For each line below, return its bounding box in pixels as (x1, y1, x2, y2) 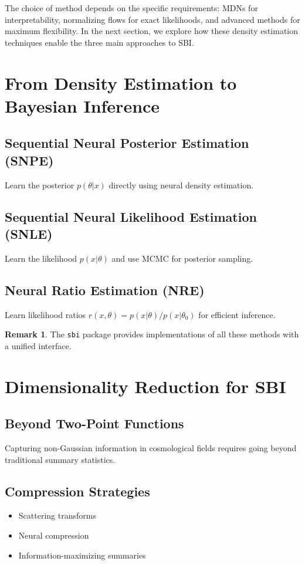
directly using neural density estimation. (109, 178, 254, 191)
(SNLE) (5, 224, 53, 242)
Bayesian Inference (5, 93, 160, 117)
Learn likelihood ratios (5, 308, 86, 320)
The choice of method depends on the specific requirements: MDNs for (5, 2, 258, 13)
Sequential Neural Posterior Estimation (5, 134, 249, 152)
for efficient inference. (198, 308, 276, 320)
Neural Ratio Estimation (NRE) (5, 280, 205, 299)
